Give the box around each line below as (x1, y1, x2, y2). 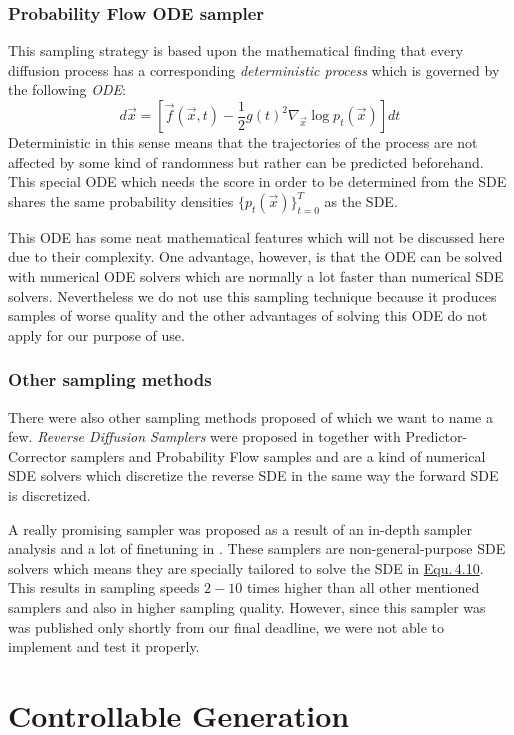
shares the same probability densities (8, 190, 234, 211)
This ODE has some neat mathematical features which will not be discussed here (8, 226, 505, 247)
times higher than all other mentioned (246, 577, 480, 598)
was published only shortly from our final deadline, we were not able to (8, 616, 444, 637)
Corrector (8, 445, 67, 466)
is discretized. (8, 484, 91, 505)
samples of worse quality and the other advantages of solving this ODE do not (8, 305, 488, 326)
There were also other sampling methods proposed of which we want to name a (8, 406, 493, 427)
